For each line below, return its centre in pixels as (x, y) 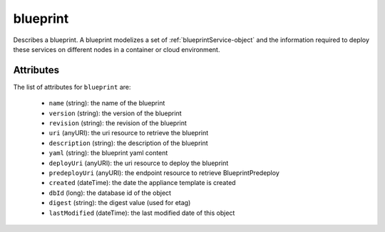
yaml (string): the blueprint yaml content (108, 153)
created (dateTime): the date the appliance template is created (142, 183)
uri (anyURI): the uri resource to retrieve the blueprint (129, 133)
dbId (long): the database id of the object (110, 193)
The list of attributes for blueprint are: (72, 87)
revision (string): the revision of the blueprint (118, 123)
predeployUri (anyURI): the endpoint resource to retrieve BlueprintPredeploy (164, 173)
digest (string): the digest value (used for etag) (120, 203)
